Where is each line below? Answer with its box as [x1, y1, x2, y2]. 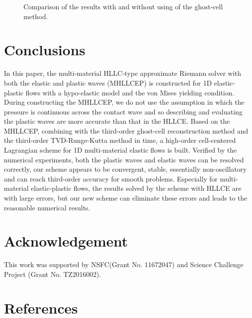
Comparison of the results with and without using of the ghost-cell [23, 1, 223, 11]
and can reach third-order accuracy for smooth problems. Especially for [4, 173, 218, 183]
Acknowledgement [4, 231, 128, 251]
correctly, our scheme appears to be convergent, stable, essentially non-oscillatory [4, 164, 247, 174]
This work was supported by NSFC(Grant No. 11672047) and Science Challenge [4, 259, 244, 270]
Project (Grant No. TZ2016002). [4, 269, 101, 279]
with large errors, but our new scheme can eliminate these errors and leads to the [4, 193, 248, 203]
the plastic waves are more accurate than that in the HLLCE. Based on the [4, 116, 230, 126]
